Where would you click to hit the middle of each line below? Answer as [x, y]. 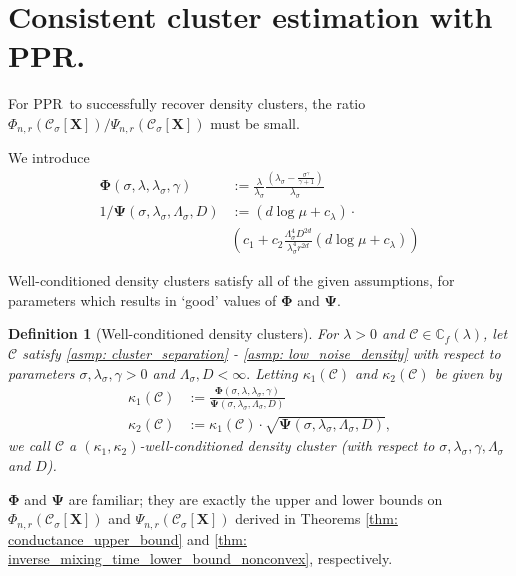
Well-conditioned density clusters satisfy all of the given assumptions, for [231, 280]
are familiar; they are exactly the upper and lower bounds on [255, 498]
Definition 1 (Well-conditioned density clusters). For [173, 333]
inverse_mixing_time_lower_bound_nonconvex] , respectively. [200, 558]
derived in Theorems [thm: [316, 518]
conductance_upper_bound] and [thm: [127, 538]
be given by [468, 372]
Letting [276, 372]
